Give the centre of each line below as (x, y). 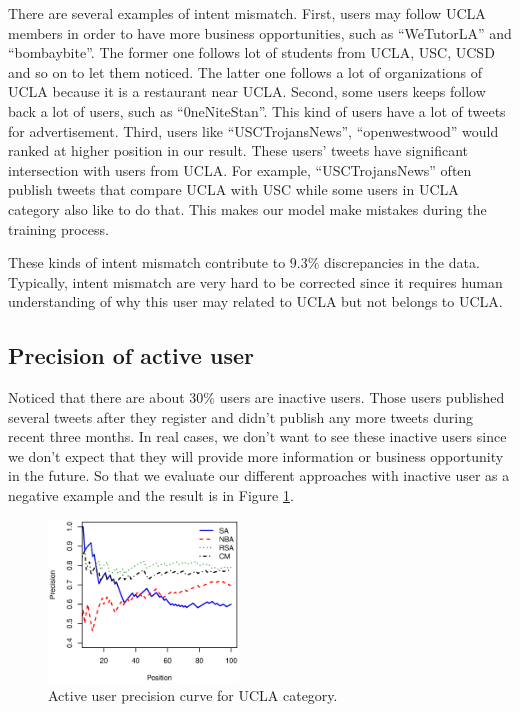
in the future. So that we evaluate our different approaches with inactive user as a (259, 475)
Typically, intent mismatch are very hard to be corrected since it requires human (255, 281)
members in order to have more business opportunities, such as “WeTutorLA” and (260, 32)
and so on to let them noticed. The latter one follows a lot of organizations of (245, 71)
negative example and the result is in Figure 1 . (151, 495)
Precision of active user (131, 355)
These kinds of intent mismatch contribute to (147, 262)
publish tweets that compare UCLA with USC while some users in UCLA (233, 189)
